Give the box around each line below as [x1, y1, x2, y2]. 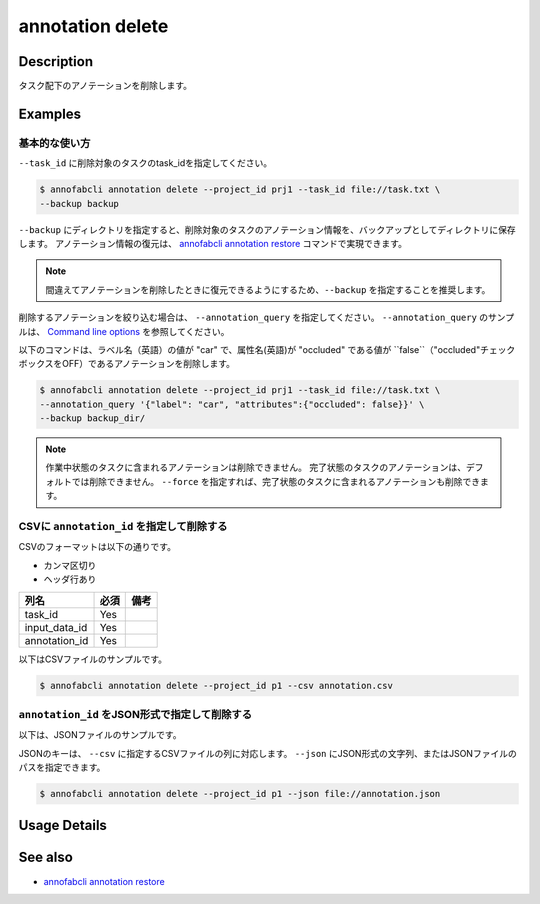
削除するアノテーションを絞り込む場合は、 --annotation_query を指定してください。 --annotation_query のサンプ [18, 311, 515, 324]
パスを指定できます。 [18, 761, 106, 774]
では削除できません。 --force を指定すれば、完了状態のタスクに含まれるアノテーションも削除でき [71, 475, 480, 487]
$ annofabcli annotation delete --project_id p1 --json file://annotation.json [39, 788, 441, 800]
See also [18, 849, 74, 866]
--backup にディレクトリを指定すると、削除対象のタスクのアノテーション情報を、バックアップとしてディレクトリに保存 [18, 223, 516, 235]
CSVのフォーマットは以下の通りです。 [18, 541, 177, 553]
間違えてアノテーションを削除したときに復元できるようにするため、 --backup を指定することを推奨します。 [45, 283, 491, 295]
